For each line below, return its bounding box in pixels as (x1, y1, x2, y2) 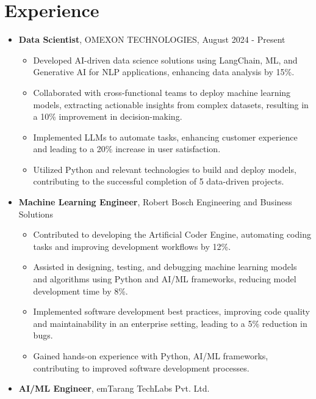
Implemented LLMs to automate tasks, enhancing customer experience (33, 130, 298, 143)
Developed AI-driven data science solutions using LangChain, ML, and (33, 53, 298, 66)
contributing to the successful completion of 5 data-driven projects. (33, 175, 284, 188)
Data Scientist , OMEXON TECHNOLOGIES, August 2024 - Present (18, 33, 285, 46)
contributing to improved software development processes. (33, 361, 250, 374)
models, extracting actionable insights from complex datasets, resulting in (33, 98, 309, 111)
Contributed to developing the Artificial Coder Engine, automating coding (33, 228, 311, 241)
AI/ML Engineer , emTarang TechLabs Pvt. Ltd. (18, 382, 210, 395)
